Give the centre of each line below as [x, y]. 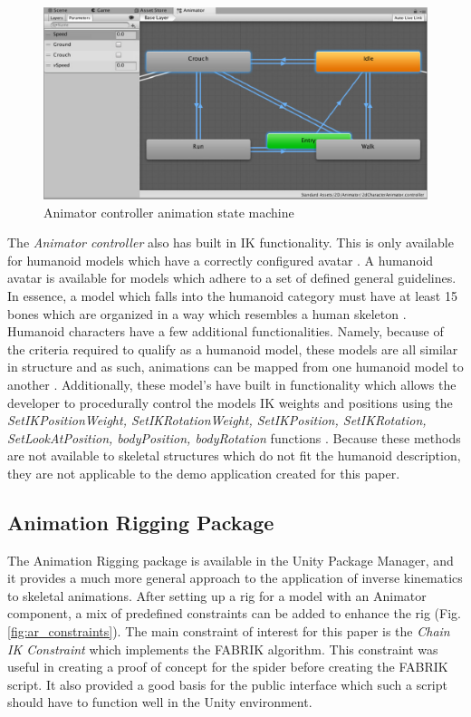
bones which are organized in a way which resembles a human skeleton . [207, 313]
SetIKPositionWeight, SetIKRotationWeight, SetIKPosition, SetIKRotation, [217, 420]
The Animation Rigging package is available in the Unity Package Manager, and [231, 560]
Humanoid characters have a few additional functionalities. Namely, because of [226, 331]
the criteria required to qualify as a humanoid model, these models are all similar [233, 349]
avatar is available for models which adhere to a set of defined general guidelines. [232, 278]
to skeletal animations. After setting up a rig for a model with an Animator [217, 595]
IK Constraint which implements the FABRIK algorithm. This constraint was [223, 649]
